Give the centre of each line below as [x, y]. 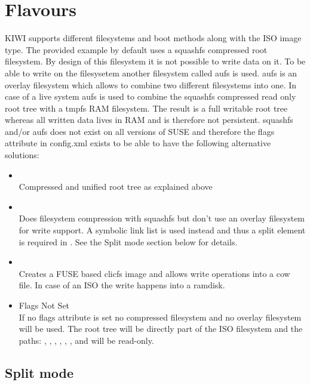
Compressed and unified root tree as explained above [116, 187]
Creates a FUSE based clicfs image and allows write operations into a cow [154, 273]
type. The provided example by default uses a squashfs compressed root [136, 49]
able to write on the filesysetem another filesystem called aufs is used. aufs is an [151, 73]
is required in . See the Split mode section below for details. [128, 241]
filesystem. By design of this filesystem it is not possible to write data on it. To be [155, 61]
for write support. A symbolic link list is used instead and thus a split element [162, 230]
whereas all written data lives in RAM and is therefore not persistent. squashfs [149, 120]
